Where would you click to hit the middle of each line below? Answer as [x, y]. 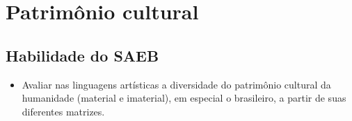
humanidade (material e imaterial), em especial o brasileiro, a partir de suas [184, 98]
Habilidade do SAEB [82, 55]
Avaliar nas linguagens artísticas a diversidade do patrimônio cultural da [176, 84]
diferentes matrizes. [63, 111]
